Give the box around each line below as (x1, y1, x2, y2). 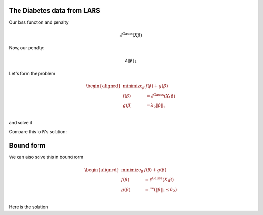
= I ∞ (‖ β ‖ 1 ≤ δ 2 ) (145, 186, 177, 194)
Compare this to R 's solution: (9, 129, 67, 135)
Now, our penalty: (9, 45, 45, 51)
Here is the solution (9, 204, 48, 210)
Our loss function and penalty (9, 20, 69, 25)
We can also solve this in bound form (9, 154, 84, 160)
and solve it (9, 119, 33, 125)
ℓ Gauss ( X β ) (119, 32, 142, 38)
